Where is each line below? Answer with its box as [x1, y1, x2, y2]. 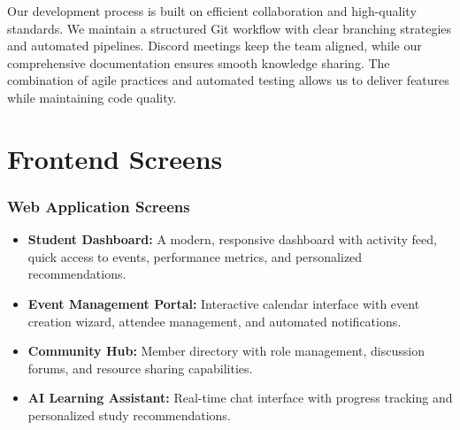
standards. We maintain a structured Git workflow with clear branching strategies [7, 19, 452, 37]
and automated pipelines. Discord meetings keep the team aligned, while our [7, 36, 422, 55]
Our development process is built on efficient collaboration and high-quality [7, 2, 417, 19]
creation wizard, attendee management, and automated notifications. [27, 311, 402, 330]
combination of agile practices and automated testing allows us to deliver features [7, 71, 449, 89]
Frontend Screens [7, 140, 223, 176]
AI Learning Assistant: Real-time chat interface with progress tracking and [27, 388, 453, 407]
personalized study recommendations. [27, 405, 231, 424]
